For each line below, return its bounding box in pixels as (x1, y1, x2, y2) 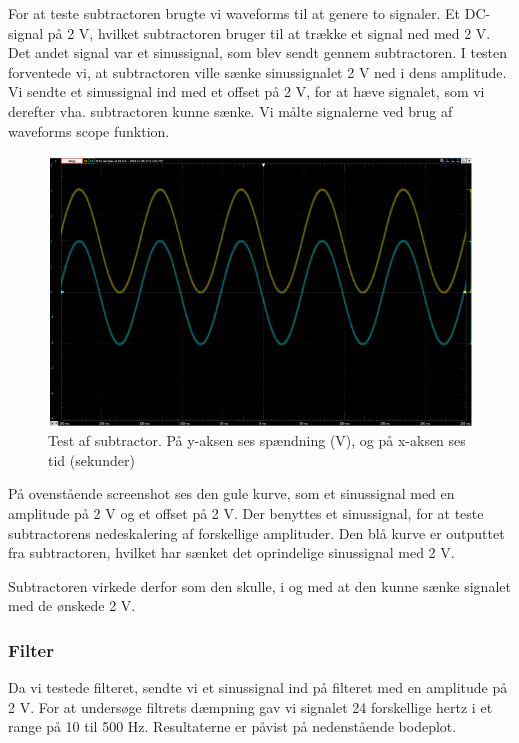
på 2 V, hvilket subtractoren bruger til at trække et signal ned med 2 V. (47, 22, 491, 43)
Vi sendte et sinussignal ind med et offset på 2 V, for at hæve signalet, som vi (8, 81, 485, 102)
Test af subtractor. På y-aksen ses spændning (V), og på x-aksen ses (48, 430, 466, 451)
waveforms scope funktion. (8, 120, 170, 141)
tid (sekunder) (48, 449, 135, 470)
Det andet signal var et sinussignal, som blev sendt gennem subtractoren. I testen (8, 42, 508, 63)
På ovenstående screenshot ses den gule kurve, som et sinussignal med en (8, 483, 455, 504)
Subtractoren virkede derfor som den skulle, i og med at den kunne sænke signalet (8, 575, 511, 596)
